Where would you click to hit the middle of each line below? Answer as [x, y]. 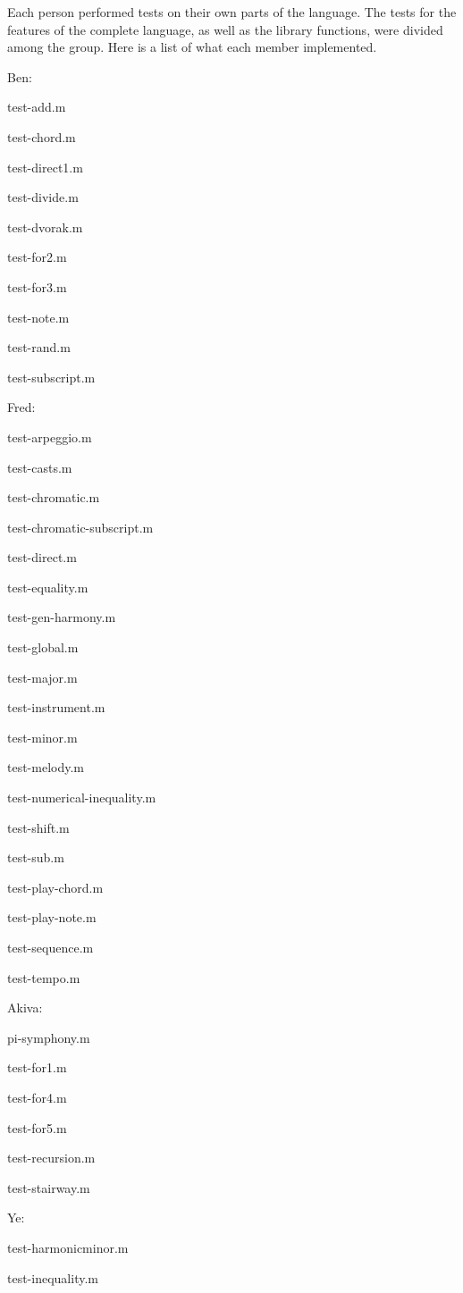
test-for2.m [37, 257]
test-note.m [38, 317]
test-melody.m [46, 767]
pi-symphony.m [49, 1037]
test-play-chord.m [55, 887]
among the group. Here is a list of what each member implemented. [192, 47]
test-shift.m [38, 827]
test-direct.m [42, 557]
